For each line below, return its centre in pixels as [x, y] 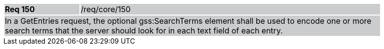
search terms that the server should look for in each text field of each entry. [144, 31]
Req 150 [20, 9]
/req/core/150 [106, 9]
